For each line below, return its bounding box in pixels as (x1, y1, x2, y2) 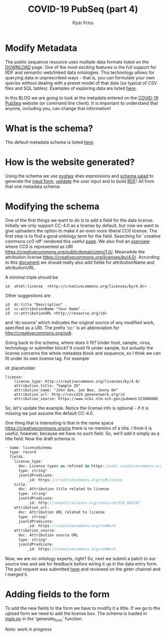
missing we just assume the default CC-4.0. (5, 410, 94, 416)
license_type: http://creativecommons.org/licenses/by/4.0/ (14, 379, 140, 384)
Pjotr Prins (72, 20, 94, 26)
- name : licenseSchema (5, 445, 52, 450)
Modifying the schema (5, 201, 100, 212)
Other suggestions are (5, 292, 51, 298)
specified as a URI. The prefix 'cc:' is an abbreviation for (5, 325, 120, 331)
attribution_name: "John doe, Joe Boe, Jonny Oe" (14, 388, 119, 393)
